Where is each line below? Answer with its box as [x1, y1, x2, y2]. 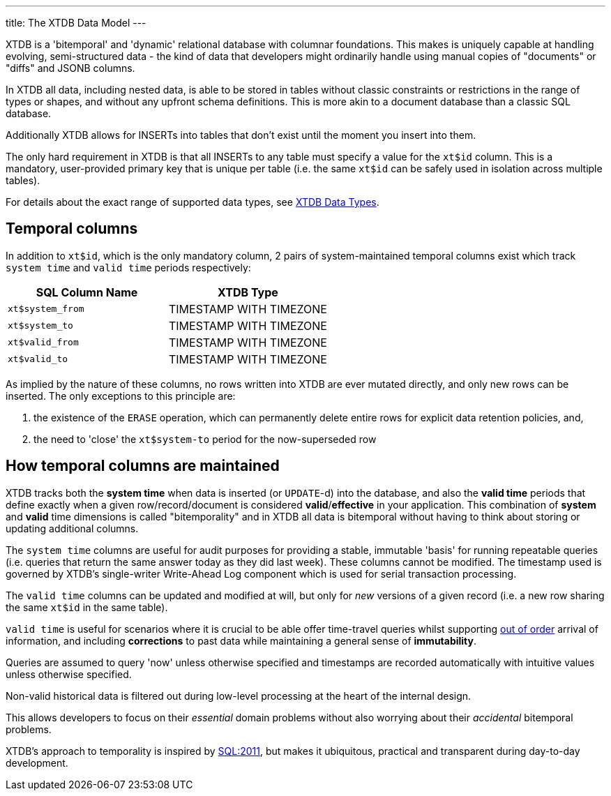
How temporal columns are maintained [6, 457, 280, 475]
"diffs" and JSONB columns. [6, 62, 135, 74]
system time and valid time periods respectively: [6, 261, 251, 273]
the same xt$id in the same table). [6, 601, 168, 613]
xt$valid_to [8, 354, 68, 365]
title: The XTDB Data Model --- [6, 17, 146, 29]
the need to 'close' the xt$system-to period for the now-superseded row [33, 433, 377, 445]
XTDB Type [218, 285, 278, 299]
